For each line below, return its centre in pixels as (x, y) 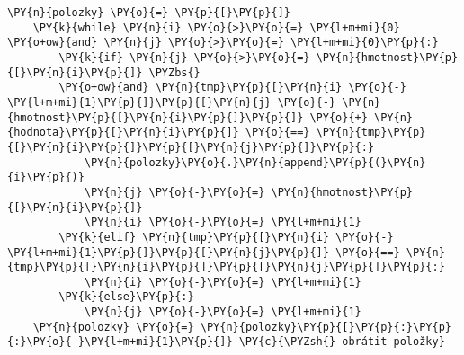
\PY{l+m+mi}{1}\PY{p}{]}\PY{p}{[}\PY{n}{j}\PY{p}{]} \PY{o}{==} (204, 252)
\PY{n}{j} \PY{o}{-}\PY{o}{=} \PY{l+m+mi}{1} (223, 312)
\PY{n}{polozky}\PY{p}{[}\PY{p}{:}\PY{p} (326, 327)
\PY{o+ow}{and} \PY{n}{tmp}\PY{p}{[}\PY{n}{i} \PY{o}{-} (232, 88)
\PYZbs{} (174, 72)
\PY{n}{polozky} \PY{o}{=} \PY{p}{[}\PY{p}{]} (149, 13)
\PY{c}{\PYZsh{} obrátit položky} (342, 342)
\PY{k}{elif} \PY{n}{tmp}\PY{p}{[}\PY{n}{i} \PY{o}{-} (226, 237)
